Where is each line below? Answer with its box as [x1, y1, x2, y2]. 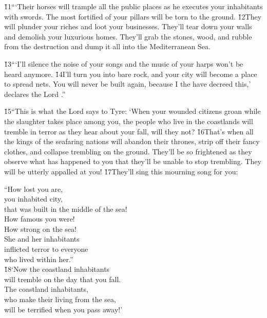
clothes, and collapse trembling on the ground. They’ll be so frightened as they [4, 146, 252, 156]
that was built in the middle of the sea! [4, 203, 127, 214]
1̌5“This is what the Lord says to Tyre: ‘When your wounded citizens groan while [4, 106, 261, 116]
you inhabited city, [4, 193, 63, 204]
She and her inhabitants [4, 233, 80, 244]
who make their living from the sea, [4, 294, 116, 305]
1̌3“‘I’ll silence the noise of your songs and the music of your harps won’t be [4, 58, 243, 69]
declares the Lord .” [4, 88, 66, 99]
